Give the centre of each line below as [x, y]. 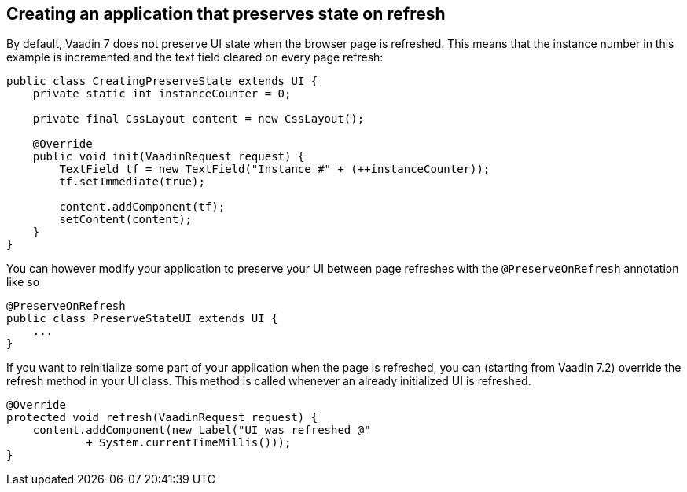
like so [23, 282]
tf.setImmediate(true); [132, 182]
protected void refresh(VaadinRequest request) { [162, 418]
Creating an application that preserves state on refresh [226, 14]
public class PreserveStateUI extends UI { [142, 319]
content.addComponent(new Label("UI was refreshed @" [202, 430]
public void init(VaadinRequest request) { [169, 157]
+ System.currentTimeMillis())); [189, 443]
